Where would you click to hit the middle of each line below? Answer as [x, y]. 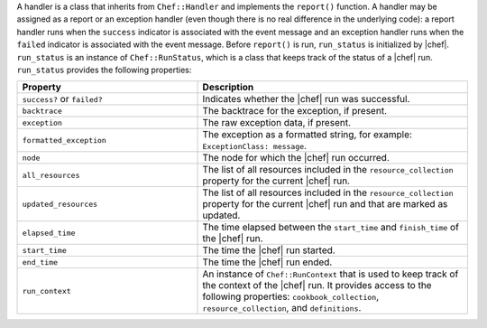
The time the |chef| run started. [269, 250]
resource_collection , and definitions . [282, 308]
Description [228, 88]
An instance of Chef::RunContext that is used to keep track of [331, 274]
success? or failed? [62, 99]
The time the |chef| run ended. [267, 262]
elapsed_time [49, 233]
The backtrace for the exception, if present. [295, 111]
